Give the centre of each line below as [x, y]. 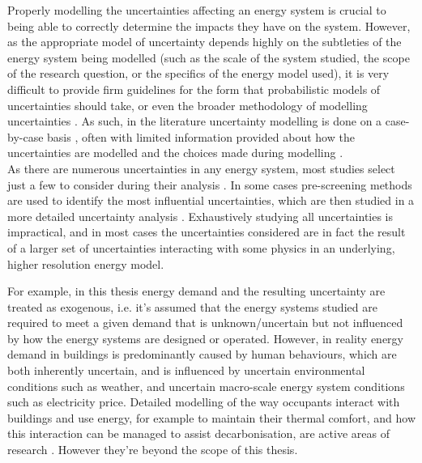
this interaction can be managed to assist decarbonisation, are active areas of [198, 433]
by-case [26, 136]
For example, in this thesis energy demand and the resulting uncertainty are [196, 291]
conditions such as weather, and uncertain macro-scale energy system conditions [206, 386]
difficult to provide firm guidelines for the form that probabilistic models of [194, 89]
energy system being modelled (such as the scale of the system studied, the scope [209, 57]
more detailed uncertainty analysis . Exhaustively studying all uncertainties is [200, 216]
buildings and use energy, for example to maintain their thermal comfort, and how [211, 417]
